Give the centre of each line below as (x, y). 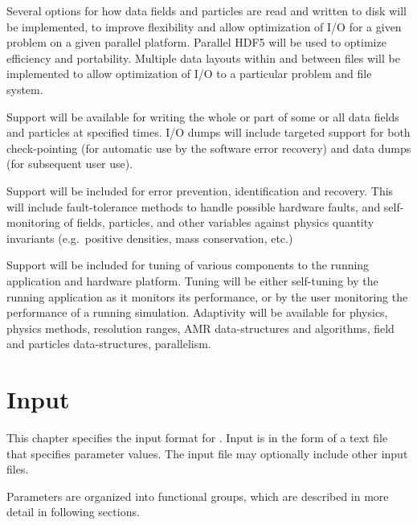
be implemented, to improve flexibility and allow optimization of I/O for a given (204, 26)
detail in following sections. (73, 512)
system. (25, 89)
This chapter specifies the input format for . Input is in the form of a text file (197, 437)
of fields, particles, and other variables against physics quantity (219, 222)
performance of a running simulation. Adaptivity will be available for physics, (197, 312)
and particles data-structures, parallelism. (109, 344)
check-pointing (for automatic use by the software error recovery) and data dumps (209, 148)
